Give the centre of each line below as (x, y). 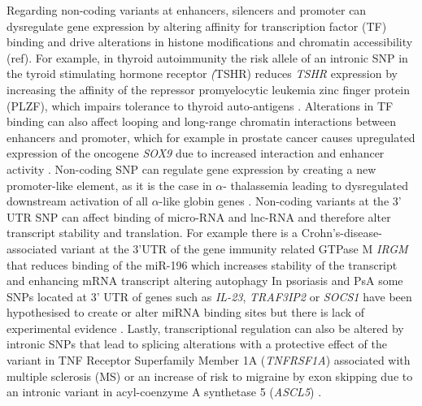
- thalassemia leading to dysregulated (316, 185)
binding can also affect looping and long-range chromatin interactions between (202, 121)
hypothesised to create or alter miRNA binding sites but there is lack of (186, 312)
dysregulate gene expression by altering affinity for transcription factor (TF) (197, 26)
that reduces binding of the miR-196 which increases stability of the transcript (202, 264)
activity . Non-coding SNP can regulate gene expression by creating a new (191, 168)
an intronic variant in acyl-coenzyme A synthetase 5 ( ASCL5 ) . (164, 392)
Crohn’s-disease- (342, 233)
